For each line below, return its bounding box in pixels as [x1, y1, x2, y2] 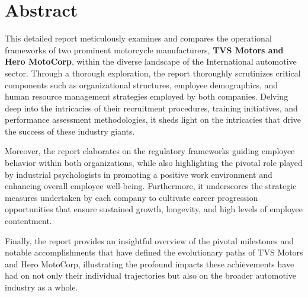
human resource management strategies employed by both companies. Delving [5, 90, 288, 103]
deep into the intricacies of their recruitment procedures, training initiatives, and [5, 101, 298, 114]
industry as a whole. [5, 281, 78, 293]
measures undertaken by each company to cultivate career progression [5, 191, 258, 203]
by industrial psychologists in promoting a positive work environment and [5, 168, 272, 180]
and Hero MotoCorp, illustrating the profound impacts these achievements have [5, 257, 294, 270]
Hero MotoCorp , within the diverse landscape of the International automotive [5, 55, 297, 68]
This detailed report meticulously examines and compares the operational [5, 32, 272, 44]
